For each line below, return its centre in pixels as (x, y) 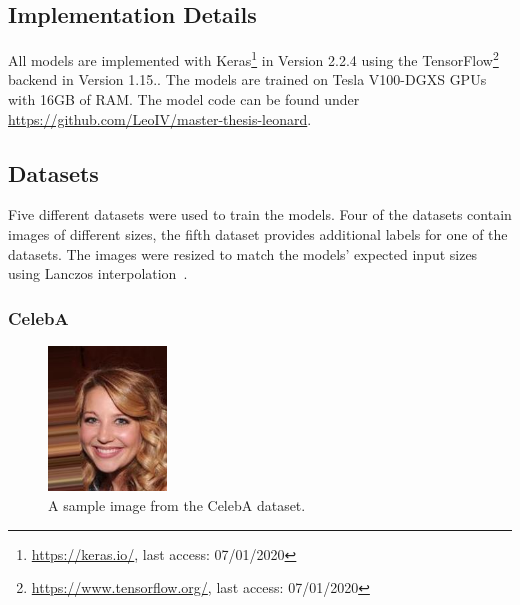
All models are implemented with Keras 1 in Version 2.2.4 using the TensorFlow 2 (253, 58)
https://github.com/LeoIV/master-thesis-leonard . (160, 118)
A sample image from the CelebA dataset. (177, 505)
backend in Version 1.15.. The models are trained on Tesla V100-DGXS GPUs (247, 79)
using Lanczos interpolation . (98, 273)
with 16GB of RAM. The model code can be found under (184, 99)
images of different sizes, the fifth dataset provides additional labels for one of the (258, 234)
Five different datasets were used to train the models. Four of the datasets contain (260, 214)
